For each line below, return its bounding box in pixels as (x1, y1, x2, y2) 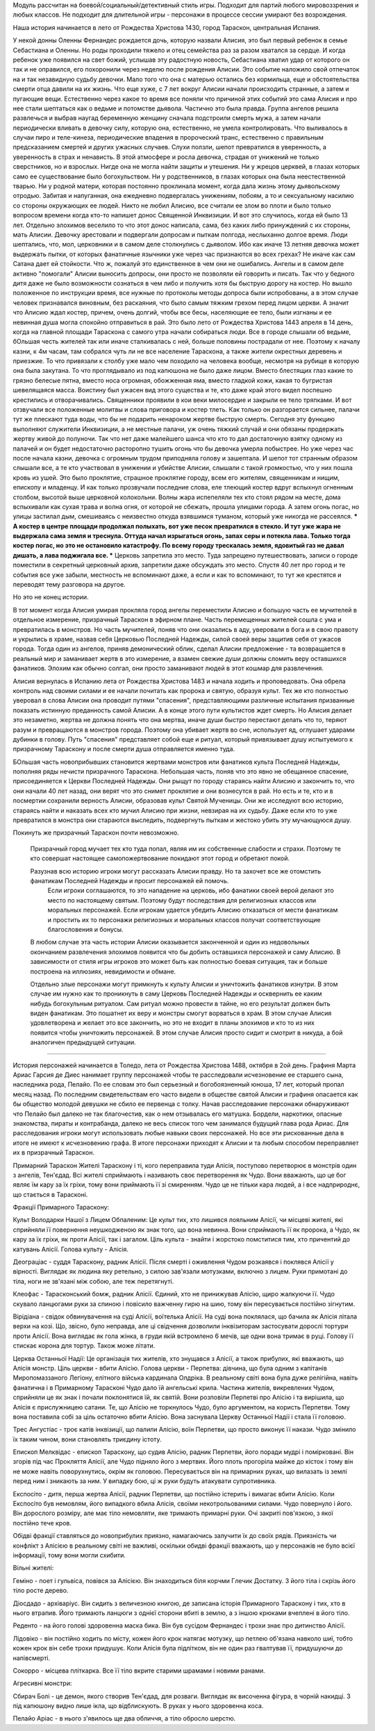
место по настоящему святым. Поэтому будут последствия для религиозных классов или (47, 896, 316, 904)
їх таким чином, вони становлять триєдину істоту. (12, 1435, 162, 1444)
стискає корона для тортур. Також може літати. (12, 1341, 156, 1350)
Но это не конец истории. (12, 593, 90, 601)
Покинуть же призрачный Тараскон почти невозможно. (12, 828, 180, 837)
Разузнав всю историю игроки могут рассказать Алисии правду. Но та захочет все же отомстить (30, 867, 322, 875)
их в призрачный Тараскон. (12, 1148, 95, 1157)
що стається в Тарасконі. (12, 1190, 88, 1198)
